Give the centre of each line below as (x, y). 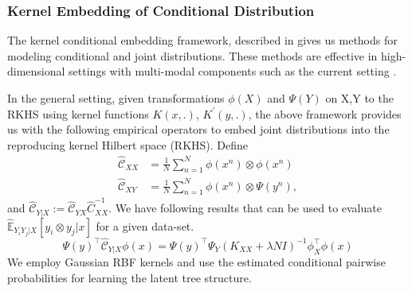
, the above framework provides (325, 113)
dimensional (36, 71)
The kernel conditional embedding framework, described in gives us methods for (202, 40)
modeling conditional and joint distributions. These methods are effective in (192, 55)
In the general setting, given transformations (116, 98)
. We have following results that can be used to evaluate (245, 208)
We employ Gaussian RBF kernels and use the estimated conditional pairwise (196, 262)
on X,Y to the (359, 98)
